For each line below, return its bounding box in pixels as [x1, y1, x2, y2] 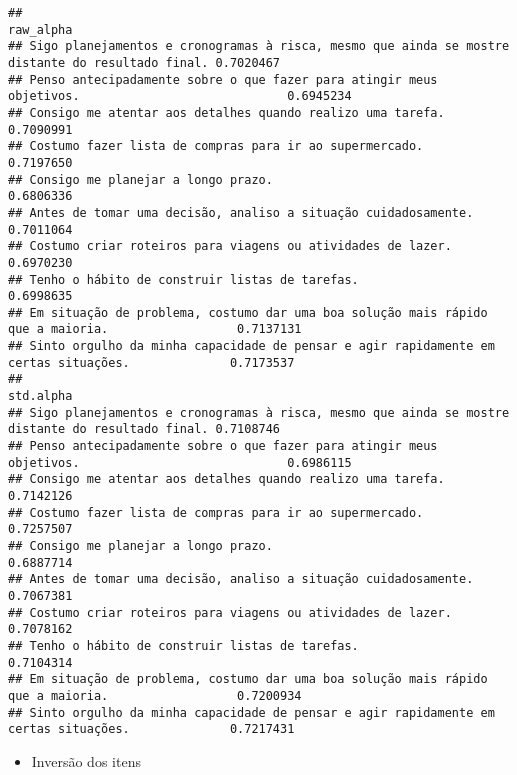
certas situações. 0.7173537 [8, 355, 295, 370]
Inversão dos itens [31, 750, 141, 771]
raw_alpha [8, 22, 73, 37]
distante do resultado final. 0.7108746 [8, 422, 281, 437]
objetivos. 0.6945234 [8, 89, 352, 104]
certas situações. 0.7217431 [8, 722, 295, 737]
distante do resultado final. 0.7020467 [8, 55, 281, 70]
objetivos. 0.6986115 [8, 455, 352, 470]
